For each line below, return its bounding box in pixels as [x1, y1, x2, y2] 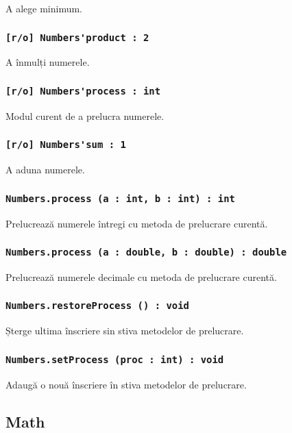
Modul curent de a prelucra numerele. [5, 108, 165, 123]
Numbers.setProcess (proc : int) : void [5, 354, 224, 365]
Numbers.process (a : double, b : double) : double [5, 247, 287, 258]
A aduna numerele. [5, 162, 85, 177]
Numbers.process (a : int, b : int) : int [5, 193, 235, 204]
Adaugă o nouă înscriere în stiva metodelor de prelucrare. [5, 377, 247, 391]
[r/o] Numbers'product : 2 [5, 32, 149, 43]
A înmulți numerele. [5, 55, 90, 69]
